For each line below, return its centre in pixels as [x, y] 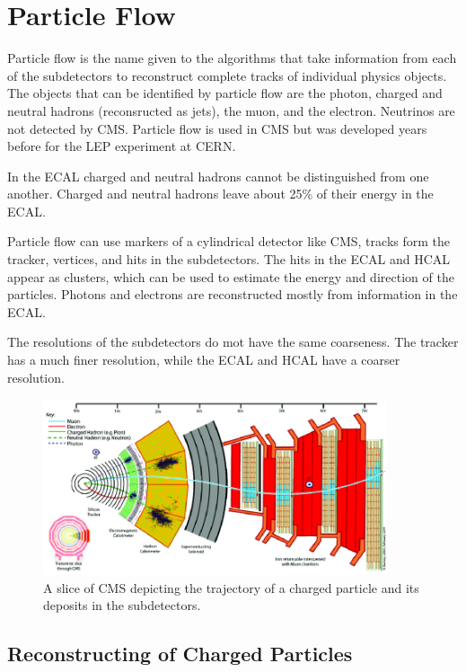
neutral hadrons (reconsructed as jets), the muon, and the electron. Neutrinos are [231, 110]
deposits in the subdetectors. [122, 605]
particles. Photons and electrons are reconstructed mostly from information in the [233, 294]
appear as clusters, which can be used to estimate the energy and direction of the [231, 276]
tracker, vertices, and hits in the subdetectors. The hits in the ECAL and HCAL [229, 259]
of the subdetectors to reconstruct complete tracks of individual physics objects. [227, 75]
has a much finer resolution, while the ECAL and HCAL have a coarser [204, 360]
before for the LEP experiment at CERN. [122, 146]
